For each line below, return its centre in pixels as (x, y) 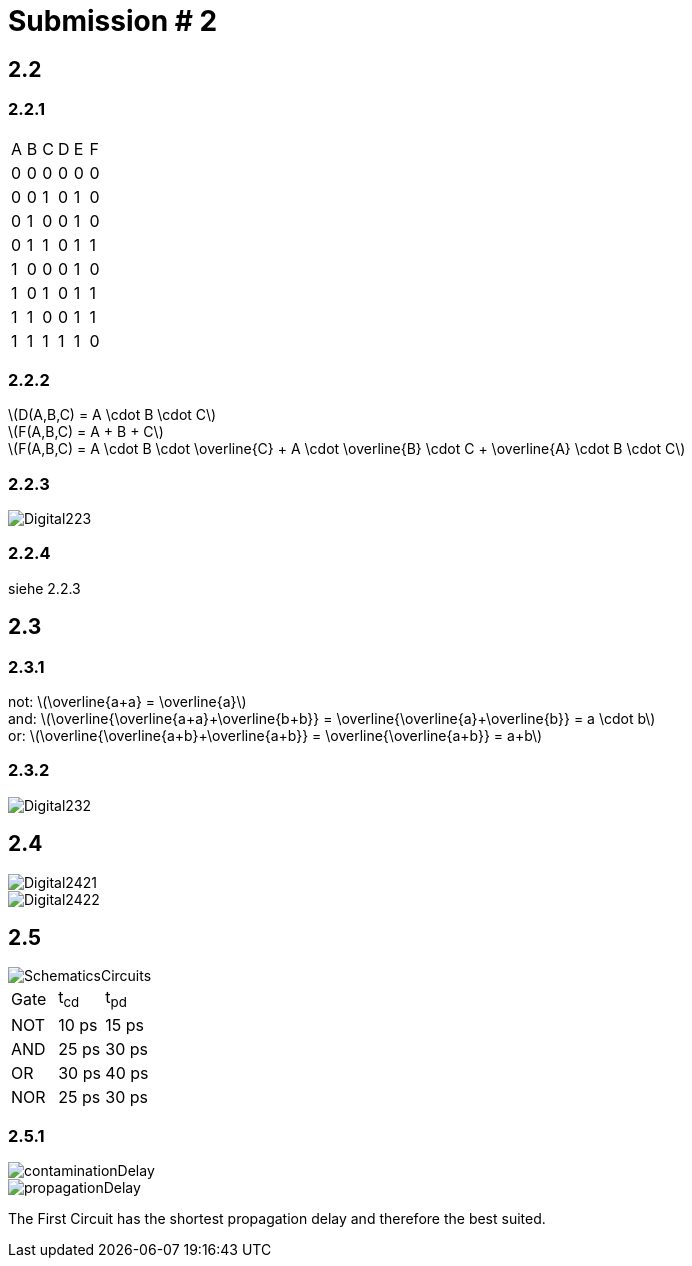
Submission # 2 (113, 21)
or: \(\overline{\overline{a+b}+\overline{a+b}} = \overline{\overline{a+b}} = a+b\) (275, 736)
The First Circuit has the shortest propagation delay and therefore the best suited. (277, 1219)
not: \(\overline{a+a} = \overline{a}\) (127, 702)
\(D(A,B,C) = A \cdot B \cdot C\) (112, 415)
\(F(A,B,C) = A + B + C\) (86, 432)
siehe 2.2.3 (44, 588)
